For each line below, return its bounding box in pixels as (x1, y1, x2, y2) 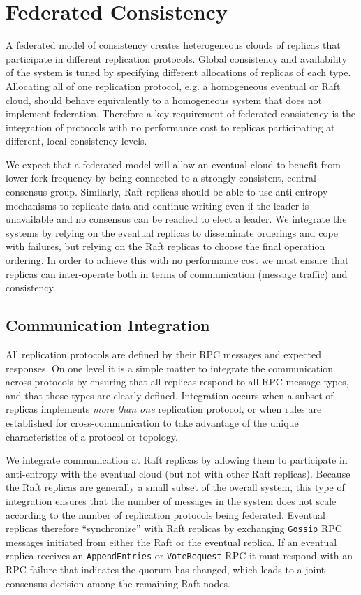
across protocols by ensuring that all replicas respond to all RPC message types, (6, 374, 349, 389)
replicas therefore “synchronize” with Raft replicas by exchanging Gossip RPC (6, 521, 342, 536)
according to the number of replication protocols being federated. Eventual (6, 507, 325, 522)
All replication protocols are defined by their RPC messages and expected (6, 347, 321, 362)
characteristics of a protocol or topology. (6, 429, 178, 443)
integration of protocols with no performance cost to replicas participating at (6, 119, 335, 134)
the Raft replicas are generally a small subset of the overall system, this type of (6, 480, 345, 494)
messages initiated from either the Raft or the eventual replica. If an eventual (6, 534, 337, 549)
